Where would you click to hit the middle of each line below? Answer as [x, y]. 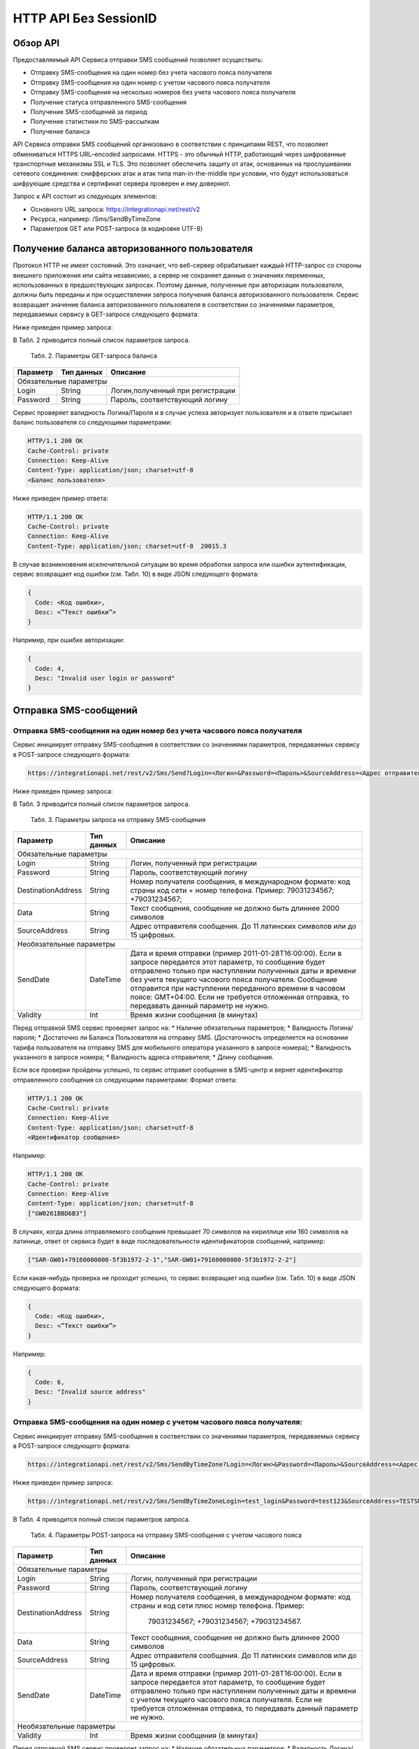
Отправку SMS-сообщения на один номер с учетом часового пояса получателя [150, 82]
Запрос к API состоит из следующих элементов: [85, 197]
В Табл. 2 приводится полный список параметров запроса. [102, 340]
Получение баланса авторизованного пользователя [133, 249]
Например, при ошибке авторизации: [69, 640]
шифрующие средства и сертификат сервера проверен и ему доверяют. [122, 183]
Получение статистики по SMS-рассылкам [95, 122]
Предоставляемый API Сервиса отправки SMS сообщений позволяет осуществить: [138, 60]
